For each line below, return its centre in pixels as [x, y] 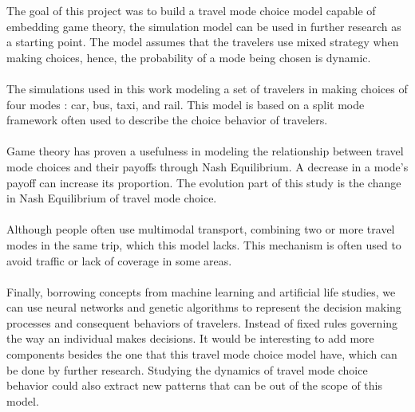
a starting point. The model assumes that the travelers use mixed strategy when [203, 42]
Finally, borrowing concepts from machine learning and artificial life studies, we [201, 291]
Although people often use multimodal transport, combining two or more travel [201, 229]
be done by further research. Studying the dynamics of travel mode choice [187, 369]
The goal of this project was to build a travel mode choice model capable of [191, 10]
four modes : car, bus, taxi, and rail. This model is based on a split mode [186, 104]
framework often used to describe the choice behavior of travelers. [167, 120]
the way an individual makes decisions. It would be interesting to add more [190, 338]
